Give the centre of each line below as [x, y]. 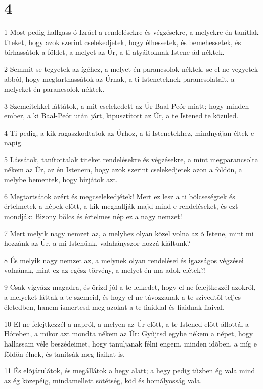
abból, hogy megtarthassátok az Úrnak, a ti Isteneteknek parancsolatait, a [119, 79]
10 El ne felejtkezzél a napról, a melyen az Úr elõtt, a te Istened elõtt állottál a [127, 323]
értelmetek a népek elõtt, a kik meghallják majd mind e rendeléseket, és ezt [121, 206]
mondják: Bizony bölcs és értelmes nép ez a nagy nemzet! [93, 216]
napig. [14, 142]
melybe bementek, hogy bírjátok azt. [61, 179]
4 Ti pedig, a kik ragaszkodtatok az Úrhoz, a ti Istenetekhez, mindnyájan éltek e [129, 132]
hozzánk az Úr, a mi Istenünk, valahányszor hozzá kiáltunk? [97, 243]
